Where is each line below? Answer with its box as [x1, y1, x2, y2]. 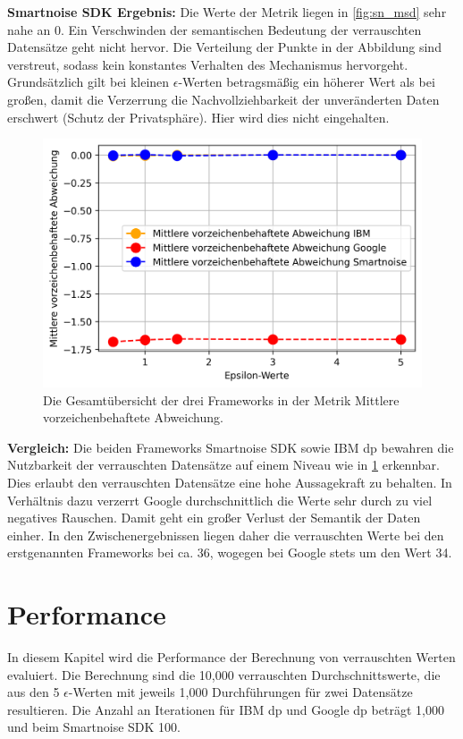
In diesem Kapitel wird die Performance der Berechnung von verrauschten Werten [7, 648, 456, 667]
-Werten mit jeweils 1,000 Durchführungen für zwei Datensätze [68, 683, 413, 701]
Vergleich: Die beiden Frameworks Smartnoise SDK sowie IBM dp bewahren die [7, 437, 454, 456]
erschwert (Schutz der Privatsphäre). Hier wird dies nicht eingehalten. [7, 107, 390, 126]
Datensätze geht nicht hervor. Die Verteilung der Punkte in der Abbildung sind [7, 38, 442, 56]
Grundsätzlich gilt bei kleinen [7, 72, 170, 91]
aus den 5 [7, 683, 60, 701]
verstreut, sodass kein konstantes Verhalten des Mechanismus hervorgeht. [7, 55, 408, 73]
